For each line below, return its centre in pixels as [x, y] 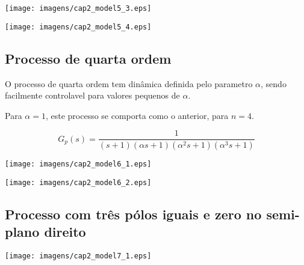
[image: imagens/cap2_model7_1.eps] [78, 256]
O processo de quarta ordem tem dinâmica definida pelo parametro [129, 83]
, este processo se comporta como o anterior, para [137, 115]
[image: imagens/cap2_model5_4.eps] [78, 27]
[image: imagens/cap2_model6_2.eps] [78, 182]
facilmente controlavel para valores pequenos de [92, 95]
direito [65, 232]
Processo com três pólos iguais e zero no [133, 214]
